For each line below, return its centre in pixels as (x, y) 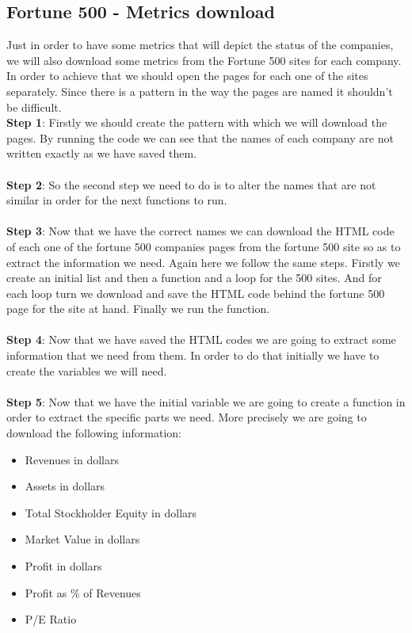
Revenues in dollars (72, 459)
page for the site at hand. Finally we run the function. (138, 309)
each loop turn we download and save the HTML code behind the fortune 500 (196, 293)
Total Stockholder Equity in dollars (111, 512)
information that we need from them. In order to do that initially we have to (193, 355)
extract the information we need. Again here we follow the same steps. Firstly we (203, 262)
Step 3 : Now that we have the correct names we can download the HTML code (200, 231)
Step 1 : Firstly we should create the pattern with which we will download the (197, 122)
